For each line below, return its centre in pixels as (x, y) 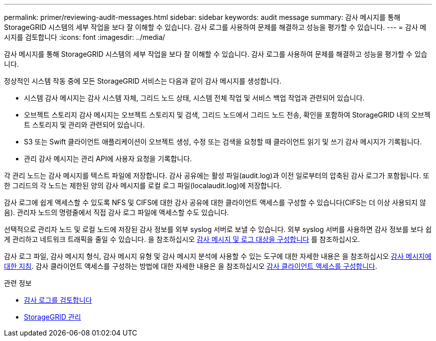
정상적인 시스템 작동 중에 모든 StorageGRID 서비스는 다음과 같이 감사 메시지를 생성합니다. (143, 81)
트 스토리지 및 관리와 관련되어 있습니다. (84, 125)
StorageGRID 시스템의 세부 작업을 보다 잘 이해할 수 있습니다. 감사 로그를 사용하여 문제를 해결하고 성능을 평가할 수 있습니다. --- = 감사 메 (215, 27)
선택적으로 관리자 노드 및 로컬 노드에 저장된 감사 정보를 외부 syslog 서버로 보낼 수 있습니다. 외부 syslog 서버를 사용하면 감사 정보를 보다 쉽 (218, 229)
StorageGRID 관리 (53, 317)
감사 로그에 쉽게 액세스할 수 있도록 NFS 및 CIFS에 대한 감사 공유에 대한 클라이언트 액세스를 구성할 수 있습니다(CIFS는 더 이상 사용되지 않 (215, 202)
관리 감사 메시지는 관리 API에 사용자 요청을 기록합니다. (108, 159)
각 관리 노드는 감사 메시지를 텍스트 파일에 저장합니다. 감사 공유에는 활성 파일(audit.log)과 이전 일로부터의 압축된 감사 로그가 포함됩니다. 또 (217, 175)
